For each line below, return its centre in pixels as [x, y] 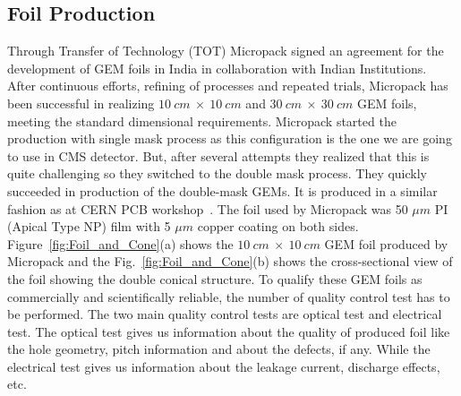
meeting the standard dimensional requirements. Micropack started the [202, 121]
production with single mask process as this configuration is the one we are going [230, 138]
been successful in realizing [81, 103]
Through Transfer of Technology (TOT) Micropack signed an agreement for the [226, 51]
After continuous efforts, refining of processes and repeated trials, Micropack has [228, 86]
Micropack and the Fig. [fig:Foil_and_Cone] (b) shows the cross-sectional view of [230, 261]
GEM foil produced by [386, 243]
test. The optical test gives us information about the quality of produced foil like [229, 331]
